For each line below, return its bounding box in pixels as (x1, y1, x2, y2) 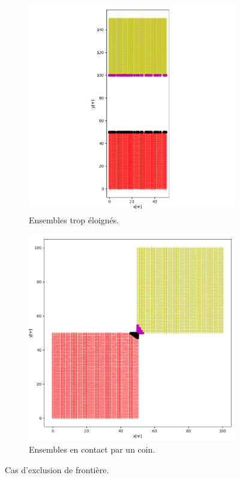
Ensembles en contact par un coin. (29, 442, 155, 455)
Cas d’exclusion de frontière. (5, 463, 109, 476)
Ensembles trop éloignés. (29, 213, 119, 226)
